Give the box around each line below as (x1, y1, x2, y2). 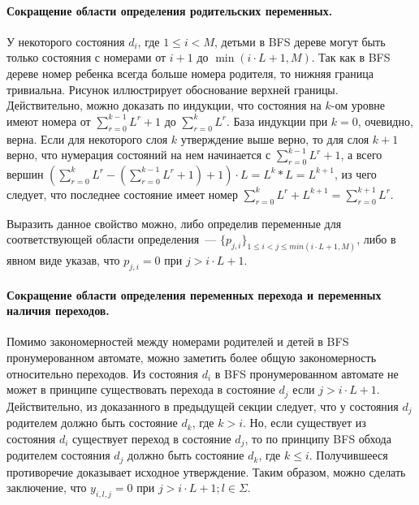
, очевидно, (357, 112, 413, 129)
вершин (6, 165, 44, 182)
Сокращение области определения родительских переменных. (6, 2, 333, 19)
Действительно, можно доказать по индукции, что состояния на (6, 97, 322, 114)
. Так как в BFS (311, 49, 391, 66)
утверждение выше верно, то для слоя (180, 130, 369, 147)
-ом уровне (330, 97, 386, 114)
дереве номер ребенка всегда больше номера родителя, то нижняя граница (6, 64, 374, 81)
